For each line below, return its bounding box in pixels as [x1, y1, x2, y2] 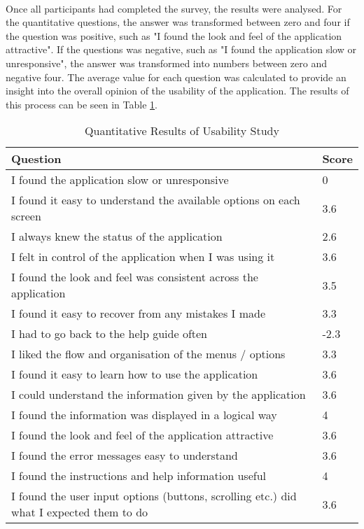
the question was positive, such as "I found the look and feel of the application [6, 28, 342, 43]
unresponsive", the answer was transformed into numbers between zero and [6, 55, 327, 70]
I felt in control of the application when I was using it [11, 248, 275, 265]
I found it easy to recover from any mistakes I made [11, 305, 266, 322]
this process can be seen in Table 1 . [6, 97, 157, 111]
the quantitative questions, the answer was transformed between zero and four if [6, 15, 350, 29]
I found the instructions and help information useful [11, 467, 266, 484]
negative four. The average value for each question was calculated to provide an [6, 69, 346, 84]
